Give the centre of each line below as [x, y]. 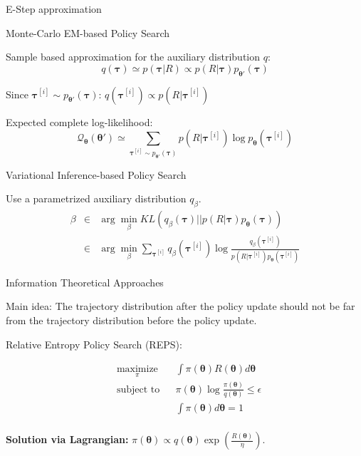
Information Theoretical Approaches [85, 282]
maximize [137, 369]
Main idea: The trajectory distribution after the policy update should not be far [180, 306]
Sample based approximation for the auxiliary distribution [133, 57]
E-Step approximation [54, 9]
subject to [138, 389]
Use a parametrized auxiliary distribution [96, 198]
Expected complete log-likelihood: [79, 121]
